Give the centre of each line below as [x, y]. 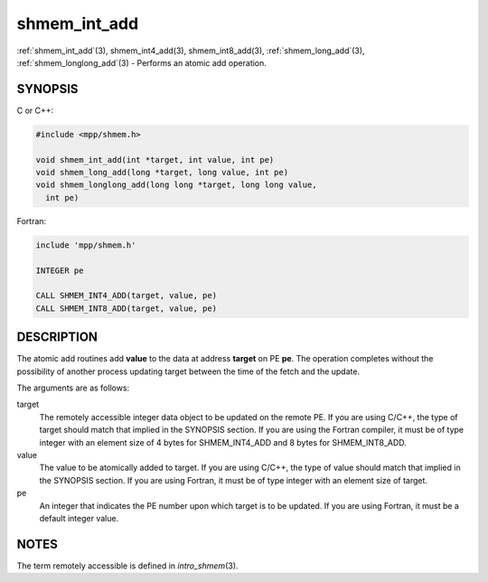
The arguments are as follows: [73, 388]
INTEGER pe [60, 270]
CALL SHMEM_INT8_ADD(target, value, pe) [126, 308]
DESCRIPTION [57, 338]
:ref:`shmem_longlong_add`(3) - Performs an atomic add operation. [141, 62]
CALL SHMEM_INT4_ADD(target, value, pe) [126, 296]
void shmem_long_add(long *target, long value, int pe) [162, 172]
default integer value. [79, 518]
